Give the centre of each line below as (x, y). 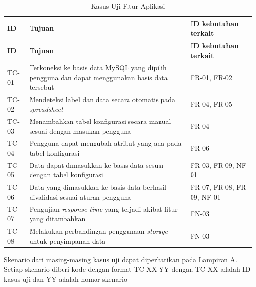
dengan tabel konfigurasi (66, 175)
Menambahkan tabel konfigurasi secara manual (100, 121)
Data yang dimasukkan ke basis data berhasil (98, 187)
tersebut (42, 87)
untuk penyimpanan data (67, 240)
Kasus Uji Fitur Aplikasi (128, 6)
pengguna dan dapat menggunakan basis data (98, 77)
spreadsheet (46, 109)
